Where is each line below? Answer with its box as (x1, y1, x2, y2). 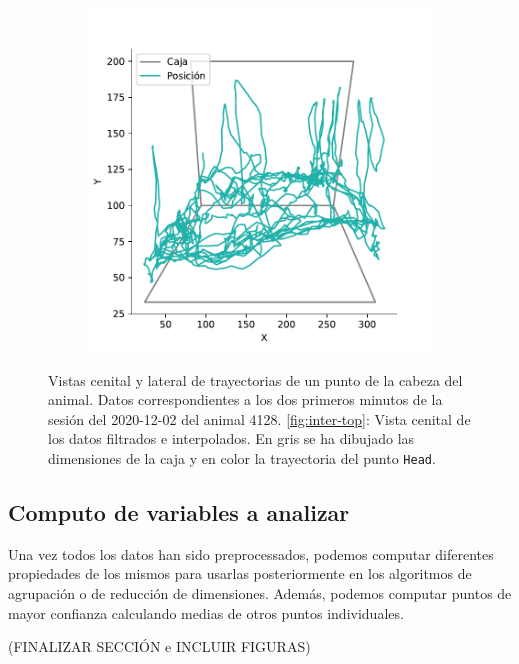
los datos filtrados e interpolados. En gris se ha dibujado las (48, 428, 415, 449)
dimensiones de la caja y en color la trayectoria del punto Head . (48, 447, 436, 468)
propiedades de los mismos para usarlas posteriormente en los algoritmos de (8, 563, 472, 584)
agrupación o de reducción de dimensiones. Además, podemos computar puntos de (8, 583, 512, 604)
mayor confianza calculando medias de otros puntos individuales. (8, 602, 404, 623)
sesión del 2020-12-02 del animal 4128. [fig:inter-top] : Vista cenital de (48, 408, 471, 429)
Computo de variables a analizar (8, 497, 350, 528)
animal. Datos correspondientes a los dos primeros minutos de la (48, 389, 443, 410)
